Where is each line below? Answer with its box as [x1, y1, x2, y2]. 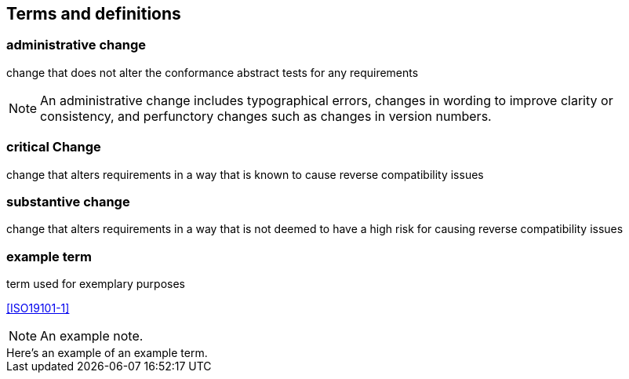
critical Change [6, 139, 101, 155]
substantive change [6, 193, 130, 210]
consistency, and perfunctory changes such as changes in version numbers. [40, 108, 492, 124]
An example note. [40, 328, 144, 344]
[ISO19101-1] [6, 301, 70, 315]
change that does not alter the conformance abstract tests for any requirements [6, 65, 419, 79]
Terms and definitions [6, 4, 181, 24]
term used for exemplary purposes [6, 277, 185, 291]
